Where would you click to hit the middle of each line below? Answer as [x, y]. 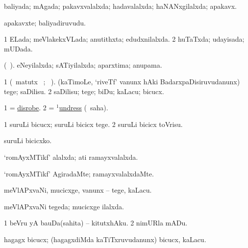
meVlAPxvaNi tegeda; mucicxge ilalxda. [64, 206]
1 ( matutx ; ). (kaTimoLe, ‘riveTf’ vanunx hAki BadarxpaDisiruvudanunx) [122, 81]
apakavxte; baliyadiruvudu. [45, 22]
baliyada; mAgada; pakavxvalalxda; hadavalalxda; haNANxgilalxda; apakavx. [120, 6]
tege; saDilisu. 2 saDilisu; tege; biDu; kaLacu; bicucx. [84, 91]
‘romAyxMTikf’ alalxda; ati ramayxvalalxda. [71, 157]
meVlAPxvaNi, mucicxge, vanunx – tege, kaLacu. [78, 190]
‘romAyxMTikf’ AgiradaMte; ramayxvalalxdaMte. [79, 173]
